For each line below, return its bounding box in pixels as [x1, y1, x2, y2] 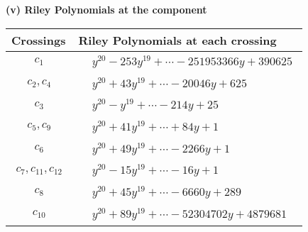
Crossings [11, 31, 66, 48]
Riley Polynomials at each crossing [78, 31, 277, 48]
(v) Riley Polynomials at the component [6, 2, 207, 16]
